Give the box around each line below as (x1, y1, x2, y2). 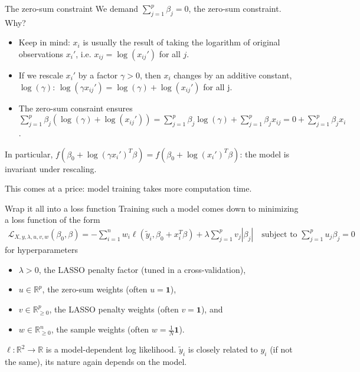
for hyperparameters (5, 243, 78, 255)
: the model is (240, 147, 290, 160)
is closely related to (188, 343, 258, 355)
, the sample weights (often (51, 323, 149, 335)
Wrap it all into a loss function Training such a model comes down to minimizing (5, 202, 299, 214)
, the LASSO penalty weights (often (49, 302, 179, 315)
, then (139, 68, 161, 81)
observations (18, 47, 64, 60)
